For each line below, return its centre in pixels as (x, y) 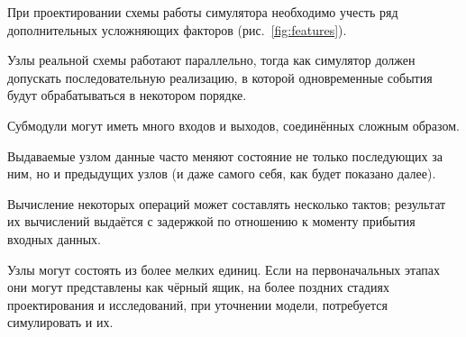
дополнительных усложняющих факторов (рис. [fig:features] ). (177, 29)
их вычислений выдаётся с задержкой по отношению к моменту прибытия (211, 221)
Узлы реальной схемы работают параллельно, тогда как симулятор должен (211, 60)
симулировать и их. (60, 322)
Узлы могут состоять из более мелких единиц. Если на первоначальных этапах (224, 269)
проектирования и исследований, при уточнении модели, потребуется (198, 304)
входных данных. (54, 238)
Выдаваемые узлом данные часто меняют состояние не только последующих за (225, 155)
